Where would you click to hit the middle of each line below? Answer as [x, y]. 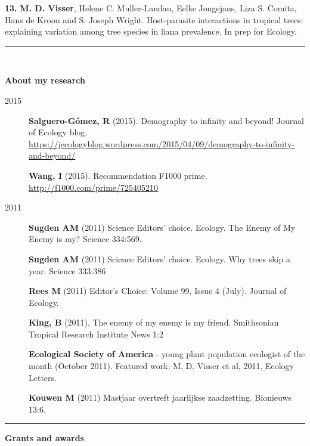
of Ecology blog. [58, 132]
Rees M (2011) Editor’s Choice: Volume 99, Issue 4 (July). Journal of [158, 291]
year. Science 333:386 [67, 270]
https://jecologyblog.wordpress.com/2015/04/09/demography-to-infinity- [162, 143]
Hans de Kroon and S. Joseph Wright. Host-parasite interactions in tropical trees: [154, 19]
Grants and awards [44, 438]
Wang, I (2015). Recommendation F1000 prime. [118, 175]
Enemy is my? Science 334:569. [85, 239]
